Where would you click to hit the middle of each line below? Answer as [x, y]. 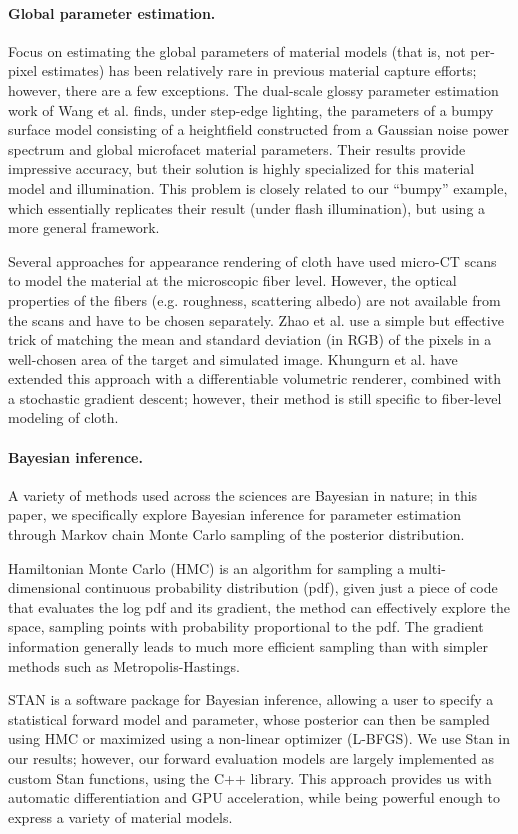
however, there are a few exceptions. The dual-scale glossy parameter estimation [253, 89]
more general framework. [84, 227]
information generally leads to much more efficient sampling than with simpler [248, 646]
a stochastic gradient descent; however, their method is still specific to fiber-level [255, 397]
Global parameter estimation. [112, 12]
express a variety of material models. [120, 816]
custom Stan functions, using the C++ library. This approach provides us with [250, 777]
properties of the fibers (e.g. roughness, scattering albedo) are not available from [254, 299]
